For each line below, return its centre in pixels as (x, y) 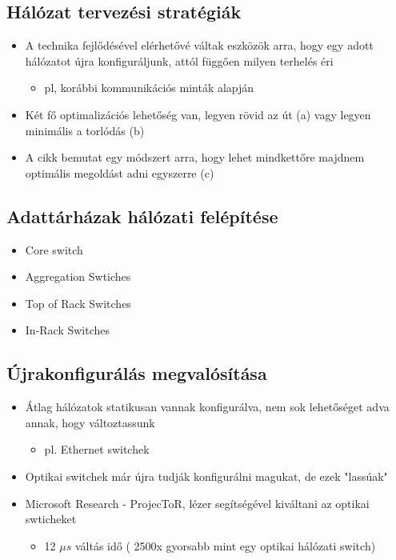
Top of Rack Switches (78, 303)
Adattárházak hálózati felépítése (142, 216)
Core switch (54, 249)
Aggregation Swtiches (78, 276)
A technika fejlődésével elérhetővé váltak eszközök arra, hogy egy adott (199, 45)
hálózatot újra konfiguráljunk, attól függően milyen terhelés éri (179, 60)
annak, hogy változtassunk (90, 422)
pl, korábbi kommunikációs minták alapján (149, 88)
